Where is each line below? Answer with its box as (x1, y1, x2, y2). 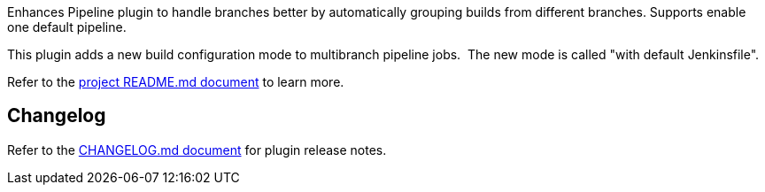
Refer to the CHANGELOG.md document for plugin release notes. (7, 142, 387, 157)
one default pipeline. (7, 19, 127, 35)
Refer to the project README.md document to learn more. (7, 74, 344, 89)
